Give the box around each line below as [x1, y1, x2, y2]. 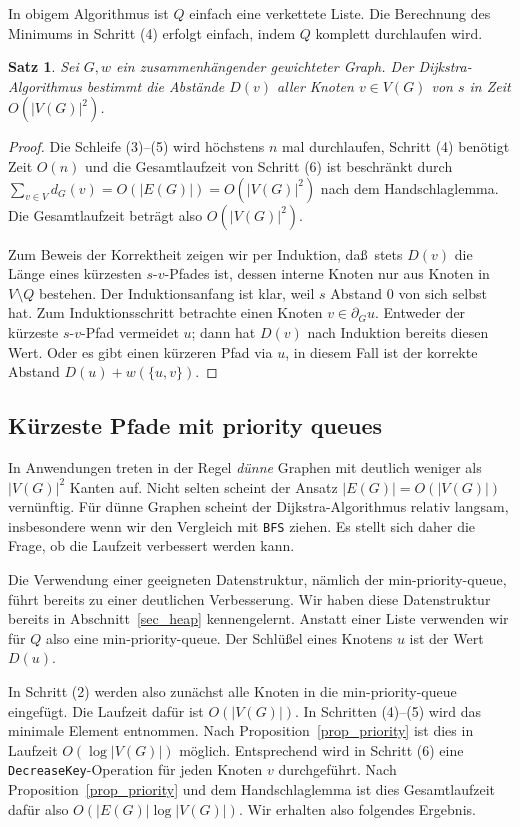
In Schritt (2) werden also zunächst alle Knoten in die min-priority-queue [8, 680, 457, 701]
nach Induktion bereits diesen [307, 321, 489, 342]
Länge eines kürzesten [8, 263, 142, 284]
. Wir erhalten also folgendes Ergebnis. [238, 798, 476, 819]
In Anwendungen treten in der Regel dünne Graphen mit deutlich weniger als [8, 456, 482, 477]
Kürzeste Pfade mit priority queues [8, 410, 383, 441]
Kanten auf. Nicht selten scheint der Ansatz [69, 476, 338, 497]
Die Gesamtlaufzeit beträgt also [8, 204, 203, 225]
